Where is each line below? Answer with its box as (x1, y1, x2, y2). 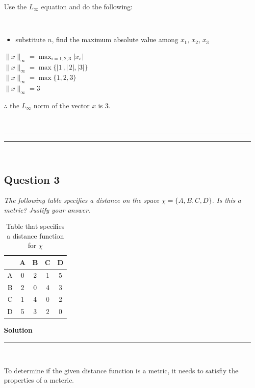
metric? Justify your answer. (4, 204, 91, 215)
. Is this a (212, 194, 241, 205)
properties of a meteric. (4, 375, 74, 385)
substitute (15, 34, 46, 45)
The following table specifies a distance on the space (4, 194, 159, 205)
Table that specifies (6, 221, 65, 231)
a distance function (6, 230, 64, 241)
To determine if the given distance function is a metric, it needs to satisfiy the (4, 365, 238, 375)
